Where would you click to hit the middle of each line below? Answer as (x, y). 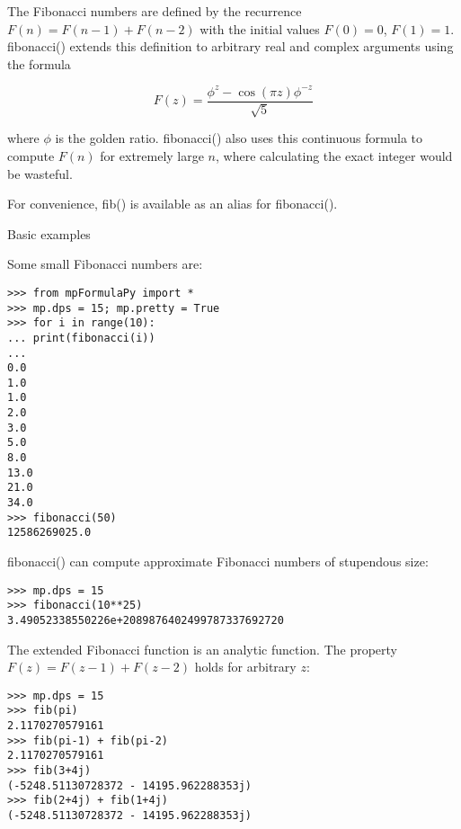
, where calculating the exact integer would (334, 155)
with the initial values (260, 28)
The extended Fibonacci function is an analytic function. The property (203, 649)
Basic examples (49, 233)
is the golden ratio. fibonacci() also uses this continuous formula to (239, 138)
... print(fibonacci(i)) (81, 338)
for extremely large (152, 155)
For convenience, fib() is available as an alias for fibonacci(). (173, 204)
